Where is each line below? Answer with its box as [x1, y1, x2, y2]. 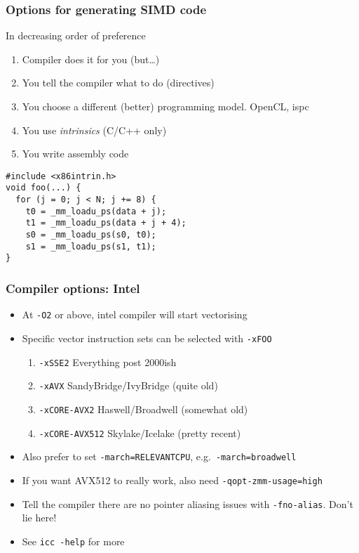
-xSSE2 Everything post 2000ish [39, 354, 177, 369]
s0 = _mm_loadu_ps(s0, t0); [25, 230, 156, 240]
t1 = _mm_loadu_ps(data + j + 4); [25, 218, 187, 228]
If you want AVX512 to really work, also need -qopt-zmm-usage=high [22, 472, 323, 487]
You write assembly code [22, 146, 129, 161]
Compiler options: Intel [6, 279, 140, 297]
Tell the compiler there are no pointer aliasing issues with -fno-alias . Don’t [22, 496, 353, 511]
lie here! [22, 510, 57, 525]
